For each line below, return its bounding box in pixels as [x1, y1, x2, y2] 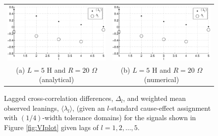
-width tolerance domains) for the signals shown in [42, 112, 196, 123]
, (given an [72, 102, 105, 113]
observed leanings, [4, 102, 59, 113]
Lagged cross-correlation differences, [4, 93, 113, 103]
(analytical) [39, 74, 74, 85]
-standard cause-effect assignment [109, 102, 211, 113]
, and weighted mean [123, 93, 186, 103]
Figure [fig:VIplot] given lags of [4, 122, 99, 132]
